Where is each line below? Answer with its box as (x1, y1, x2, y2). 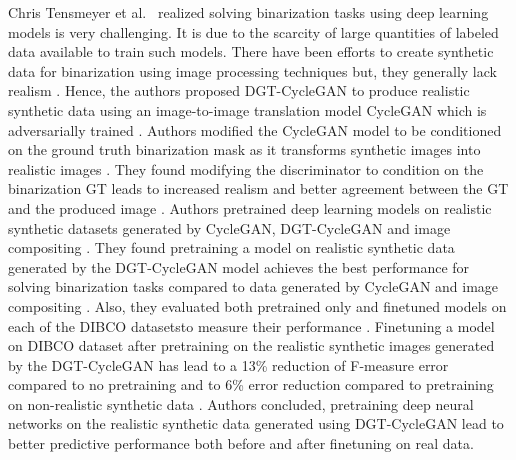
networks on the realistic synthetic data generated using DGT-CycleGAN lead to (8, 413, 504, 434)
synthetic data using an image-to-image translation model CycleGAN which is (8, 99, 487, 120)
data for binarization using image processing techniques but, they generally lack (8, 60, 497, 81)
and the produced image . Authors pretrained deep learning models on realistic (8, 197, 492, 218)
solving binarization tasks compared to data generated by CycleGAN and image (8, 276, 499, 297)
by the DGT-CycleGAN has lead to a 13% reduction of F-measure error (8, 354, 449, 375)
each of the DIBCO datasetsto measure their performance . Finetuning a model (8, 315, 495, 336)
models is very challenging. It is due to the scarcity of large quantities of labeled (8, 21, 499, 42)
